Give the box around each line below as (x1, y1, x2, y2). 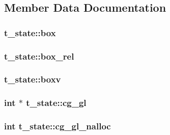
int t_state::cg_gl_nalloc (4, 120, 111, 132)
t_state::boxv (4, 73, 61, 86)
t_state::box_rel (4, 49, 74, 62)
